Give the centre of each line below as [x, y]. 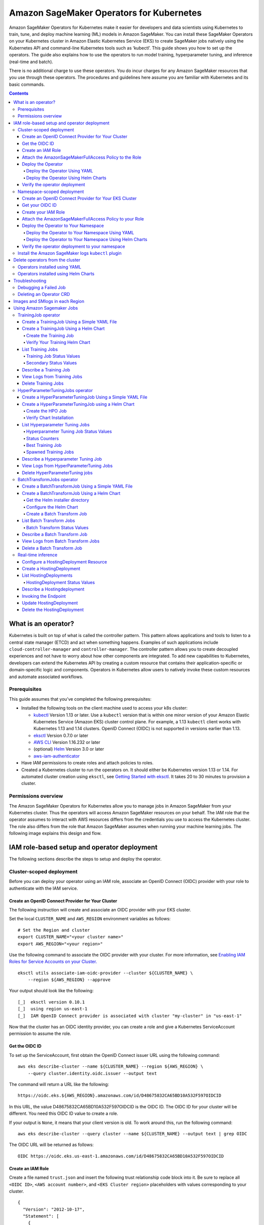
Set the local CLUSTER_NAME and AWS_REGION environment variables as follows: [90, 919]
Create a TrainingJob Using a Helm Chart [64, 329]
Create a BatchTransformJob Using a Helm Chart [71, 493]
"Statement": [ [41, 1216]
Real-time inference [38, 555]
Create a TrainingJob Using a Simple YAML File [70, 321]
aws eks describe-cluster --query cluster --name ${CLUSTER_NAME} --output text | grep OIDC [132, 1134]
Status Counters [43, 438]
